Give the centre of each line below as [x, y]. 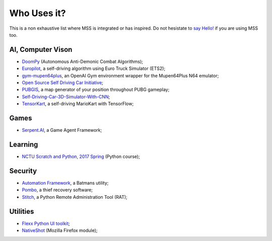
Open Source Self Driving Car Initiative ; [62, 83]
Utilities [22, 211]
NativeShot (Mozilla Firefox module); [60, 230]
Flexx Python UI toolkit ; [46, 223]
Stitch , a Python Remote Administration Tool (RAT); [75, 197]
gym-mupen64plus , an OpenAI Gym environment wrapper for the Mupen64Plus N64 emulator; [120, 75]
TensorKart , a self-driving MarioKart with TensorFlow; [78, 104]
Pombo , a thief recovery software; [57, 190]
